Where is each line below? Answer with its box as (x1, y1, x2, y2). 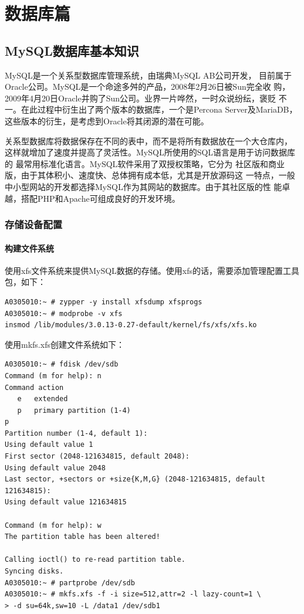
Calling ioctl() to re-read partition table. (5, 555, 185, 564)
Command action (5, 383, 64, 392)
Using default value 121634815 (5, 498, 127, 507)
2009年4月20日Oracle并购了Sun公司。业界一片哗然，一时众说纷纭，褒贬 (5, 91, 276, 104)
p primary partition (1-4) (17, 406, 131, 415)
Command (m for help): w (5, 521, 102, 530)
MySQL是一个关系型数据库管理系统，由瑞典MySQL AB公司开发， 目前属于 (5, 69, 292, 81)
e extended (17, 395, 68, 403)
